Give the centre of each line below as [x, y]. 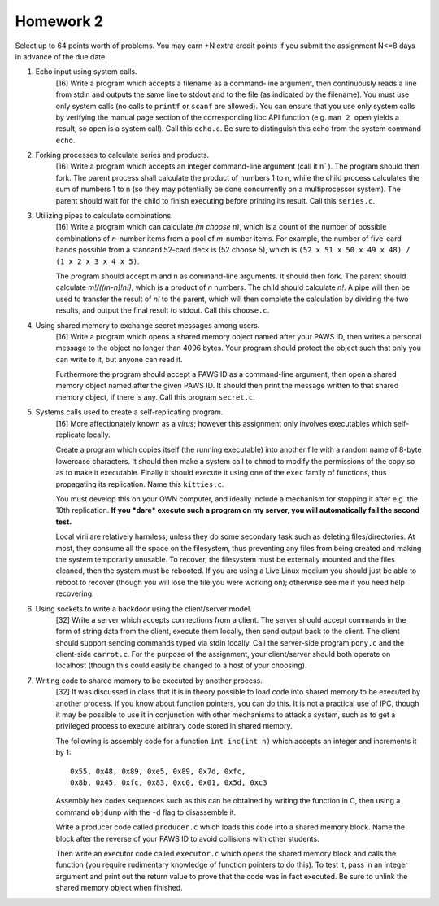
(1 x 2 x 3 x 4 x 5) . [98, 261]
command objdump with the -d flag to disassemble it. [146, 812]
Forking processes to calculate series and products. [122, 155]
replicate [70, 435]
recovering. [75, 593]
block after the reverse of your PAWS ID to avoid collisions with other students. [188, 838]
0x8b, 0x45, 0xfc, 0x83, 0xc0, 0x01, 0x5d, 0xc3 [169, 782]
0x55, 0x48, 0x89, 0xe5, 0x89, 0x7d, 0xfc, [158, 771]
